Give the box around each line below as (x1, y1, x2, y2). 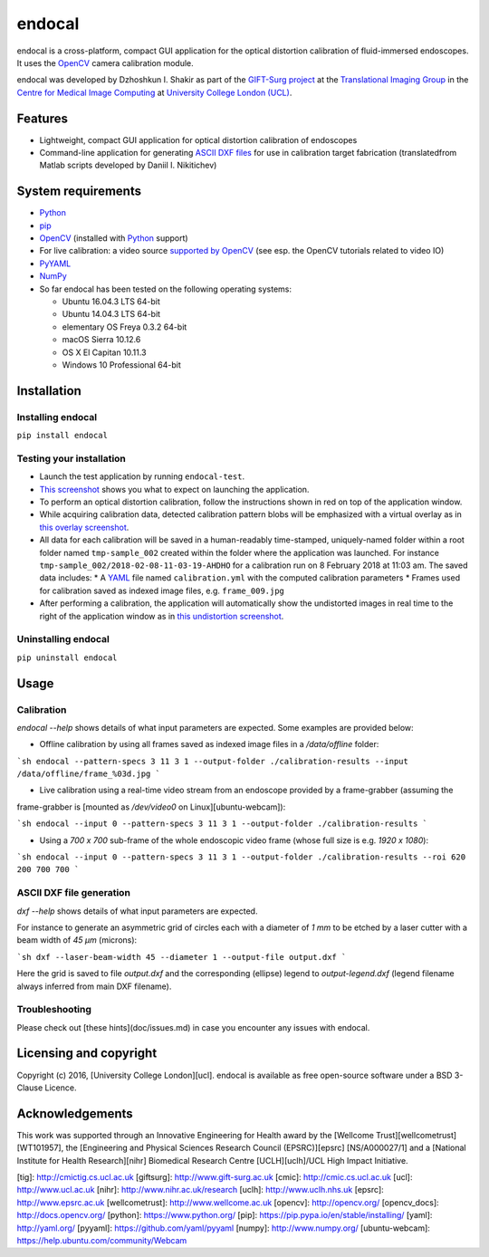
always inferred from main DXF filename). (16, 981, 172, 992)
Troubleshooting (16, 1003, 92, 1016)
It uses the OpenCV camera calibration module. (16, 57, 194, 68)
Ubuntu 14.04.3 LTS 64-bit (62, 309, 161, 320)
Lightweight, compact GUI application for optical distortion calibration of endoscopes (39, 134, 358, 145)
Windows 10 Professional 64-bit (62, 360, 181, 370)
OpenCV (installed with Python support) (39, 233, 189, 244)
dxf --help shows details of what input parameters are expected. (16, 906, 258, 916)
